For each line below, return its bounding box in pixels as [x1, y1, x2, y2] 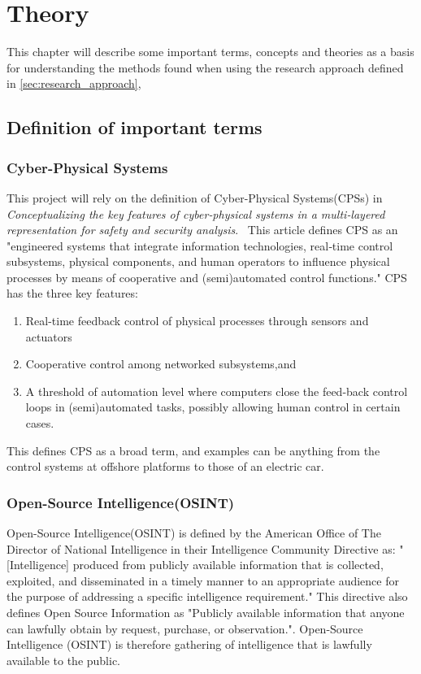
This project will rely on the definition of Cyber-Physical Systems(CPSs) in [7, 189, 383, 206]
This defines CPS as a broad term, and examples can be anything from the [7, 441, 380, 459]
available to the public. [7, 651, 121, 668]
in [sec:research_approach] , [7, 75, 141, 92]
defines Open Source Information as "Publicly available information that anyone [7, 604, 405, 620]
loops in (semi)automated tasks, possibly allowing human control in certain [25, 398, 401, 415]
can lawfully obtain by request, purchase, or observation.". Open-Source [7, 620, 363, 637]
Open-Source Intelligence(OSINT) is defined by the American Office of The [7, 524, 381, 541]
